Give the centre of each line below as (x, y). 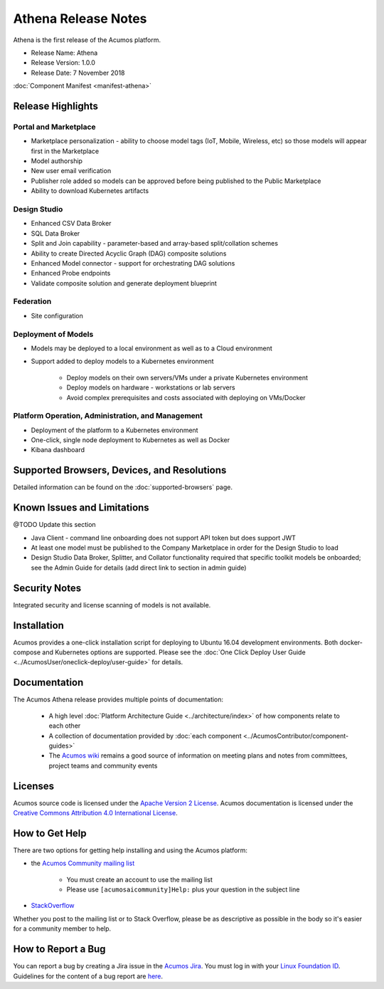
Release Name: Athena (64, 53)
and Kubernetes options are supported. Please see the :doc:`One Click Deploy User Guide (174, 652)
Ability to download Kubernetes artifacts (90, 191)
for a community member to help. (62, 928)
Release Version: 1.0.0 (63, 63)
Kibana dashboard (58, 450)
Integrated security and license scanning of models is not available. (112, 605)
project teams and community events (103, 765)
